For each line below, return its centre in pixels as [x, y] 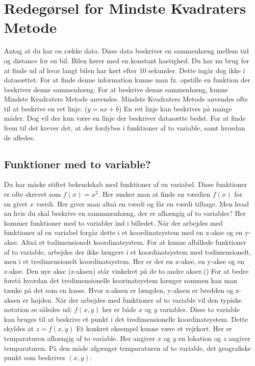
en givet [16, 203]
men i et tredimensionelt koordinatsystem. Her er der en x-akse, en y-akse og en [124, 261]
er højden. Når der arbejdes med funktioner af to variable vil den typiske [132, 300]
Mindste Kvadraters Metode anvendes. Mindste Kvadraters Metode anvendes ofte [126, 99]
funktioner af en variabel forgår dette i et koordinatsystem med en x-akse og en [123, 232]
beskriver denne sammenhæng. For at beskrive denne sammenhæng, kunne [116, 89]
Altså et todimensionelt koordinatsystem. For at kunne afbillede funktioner [134, 242]
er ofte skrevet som [33, 194]
